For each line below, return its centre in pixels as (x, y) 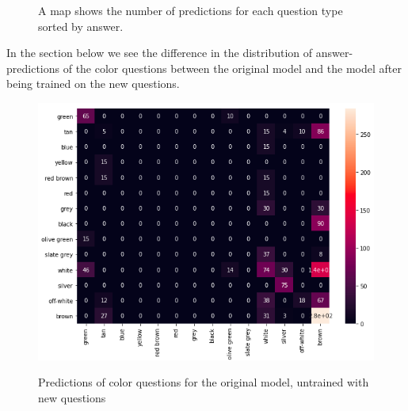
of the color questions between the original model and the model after (232, 68)
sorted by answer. (81, 26)
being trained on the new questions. (93, 84)
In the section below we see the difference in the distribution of (160, 53)
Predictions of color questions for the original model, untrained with (204, 382)
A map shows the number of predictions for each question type (191, 10)
